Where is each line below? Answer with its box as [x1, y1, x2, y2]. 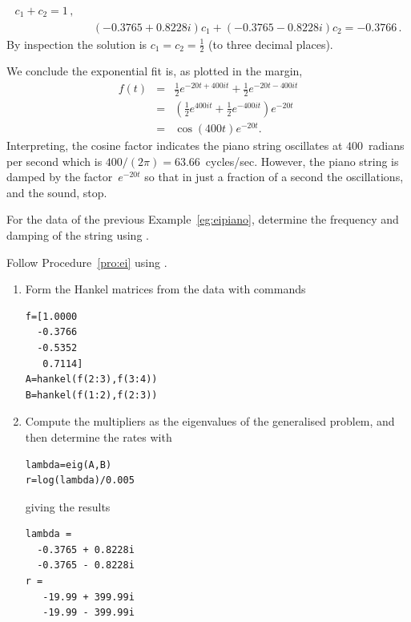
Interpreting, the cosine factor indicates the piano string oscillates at [6, 137, 343, 154]
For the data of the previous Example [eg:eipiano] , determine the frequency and [6, 211, 399, 228]
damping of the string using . [6, 226, 149, 243]
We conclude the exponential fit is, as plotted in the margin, [6, 63, 303, 79]
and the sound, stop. [6, 184, 107, 200]
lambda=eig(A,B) [25, 458, 112, 471]
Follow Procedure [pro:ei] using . [6, 253, 167, 270]
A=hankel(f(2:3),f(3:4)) [25, 374, 158, 386]
